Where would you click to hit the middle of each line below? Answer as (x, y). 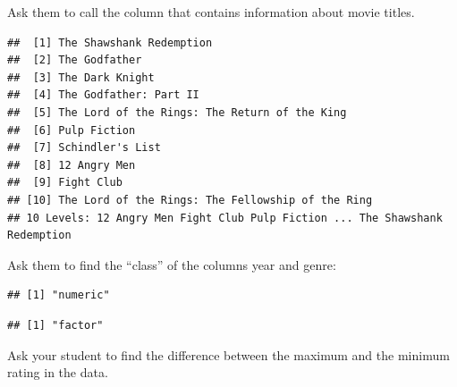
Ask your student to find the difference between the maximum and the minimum (228, 354)
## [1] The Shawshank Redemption (110, 42)
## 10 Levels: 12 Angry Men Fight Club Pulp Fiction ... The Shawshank (225, 218)
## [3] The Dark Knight (81, 77)
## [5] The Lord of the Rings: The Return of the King (177, 112)
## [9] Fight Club (65, 183)
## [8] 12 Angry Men (72, 165)
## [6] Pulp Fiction (72, 130)
